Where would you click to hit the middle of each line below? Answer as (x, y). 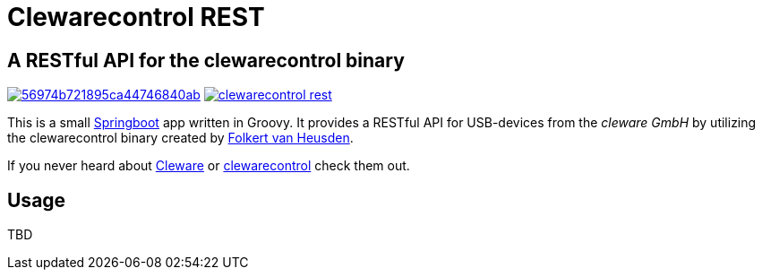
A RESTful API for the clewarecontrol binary (206, 60)
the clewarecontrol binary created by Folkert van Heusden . (180, 138)
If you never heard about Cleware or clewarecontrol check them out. (209, 166)
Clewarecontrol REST (136, 17)
